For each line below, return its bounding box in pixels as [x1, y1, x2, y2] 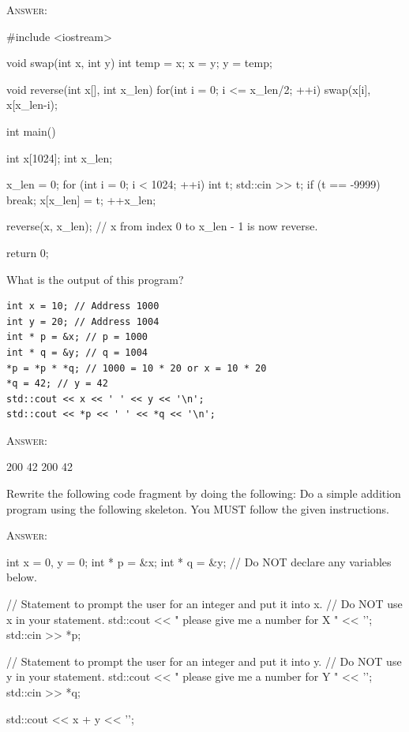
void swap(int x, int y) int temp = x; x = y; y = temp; [6, 54, 272, 71]
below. [6, 569, 37, 585]
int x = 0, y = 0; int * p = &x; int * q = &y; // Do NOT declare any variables [6, 553, 392, 570]
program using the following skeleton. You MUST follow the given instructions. [6, 500, 390, 517]
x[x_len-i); [6, 96, 58, 113]
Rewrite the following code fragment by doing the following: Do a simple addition [6, 485, 401, 502]
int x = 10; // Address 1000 [6, 301, 159, 312]
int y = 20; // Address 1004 [6, 316, 159, 327]
